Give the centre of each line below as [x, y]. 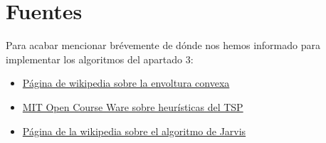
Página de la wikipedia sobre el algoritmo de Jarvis [134, 131]
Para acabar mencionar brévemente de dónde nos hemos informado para [163, 45]
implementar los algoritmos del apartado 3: [100, 59]
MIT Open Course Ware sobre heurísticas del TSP [133, 106]
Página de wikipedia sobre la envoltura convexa [126, 83]
